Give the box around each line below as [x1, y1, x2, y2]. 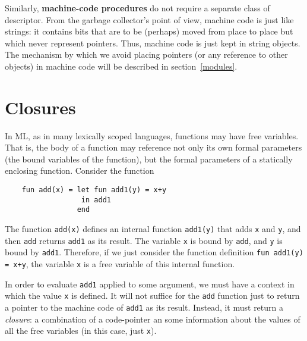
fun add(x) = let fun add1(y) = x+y [21, 186, 167, 195]
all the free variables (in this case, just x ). [5, 324, 157, 337]
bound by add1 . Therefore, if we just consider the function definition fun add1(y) [5, 246, 303, 258]
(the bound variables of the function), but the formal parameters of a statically [5, 152, 293, 165]
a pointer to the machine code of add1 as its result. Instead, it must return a [5, 301, 283, 313]
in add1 [81, 195, 111, 204]
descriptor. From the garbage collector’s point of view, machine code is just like [5, 13, 294, 26]
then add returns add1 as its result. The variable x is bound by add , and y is [5, 234, 283, 246]
